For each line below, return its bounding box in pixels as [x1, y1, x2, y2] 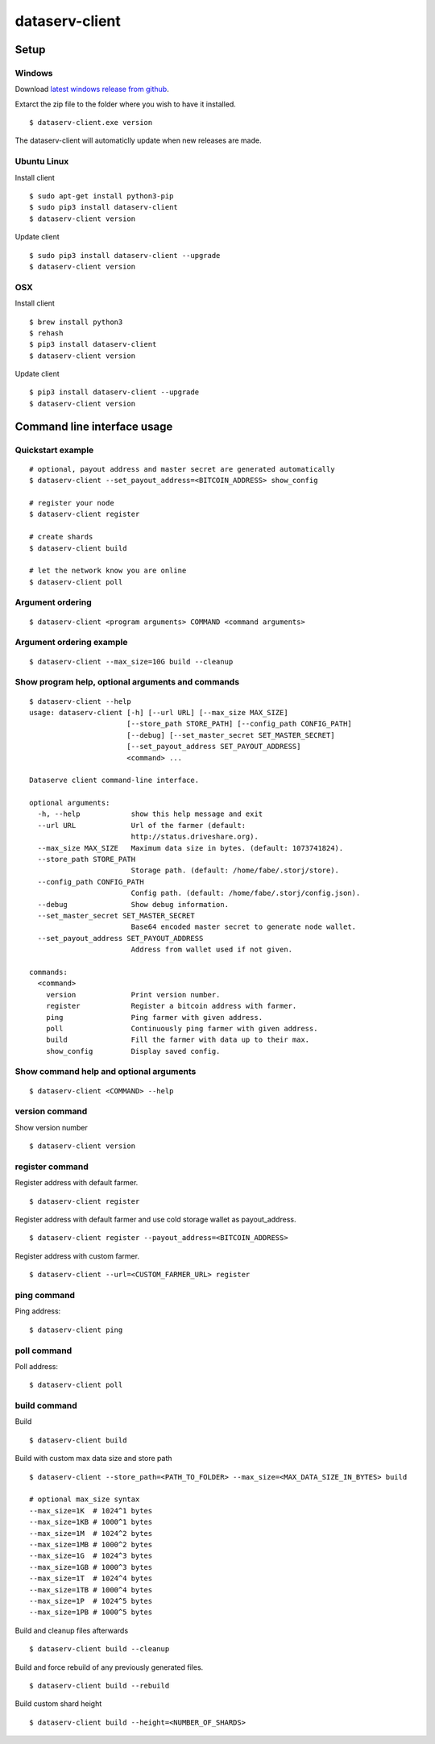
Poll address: [14, 1361, 58, 1371]
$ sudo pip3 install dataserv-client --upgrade [29, 251, 221, 260]
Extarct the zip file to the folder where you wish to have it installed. [14, 99, 237, 109]
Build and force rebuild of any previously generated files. [14, 1662, 204, 1672]
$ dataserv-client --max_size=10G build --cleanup [29, 657, 234, 666]
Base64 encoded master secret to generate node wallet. [130, 922, 357, 931]
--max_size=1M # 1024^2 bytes [29, 1529, 153, 1538]
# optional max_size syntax [29, 1495, 140, 1504]
